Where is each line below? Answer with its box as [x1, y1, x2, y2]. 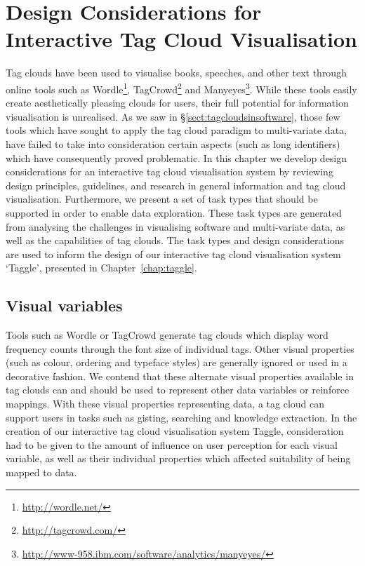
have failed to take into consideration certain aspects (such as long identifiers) [6, 136, 340, 151]
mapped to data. [6, 465, 77, 480]
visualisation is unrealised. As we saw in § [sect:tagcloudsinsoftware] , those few [6, 109, 340, 123]
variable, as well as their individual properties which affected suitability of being [6, 451, 351, 466]
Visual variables [6, 295, 123, 316]
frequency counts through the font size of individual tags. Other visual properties [6, 341, 354, 356]
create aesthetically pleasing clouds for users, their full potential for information [6, 95, 349, 110]
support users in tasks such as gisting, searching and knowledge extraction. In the [6, 410, 357, 424]
